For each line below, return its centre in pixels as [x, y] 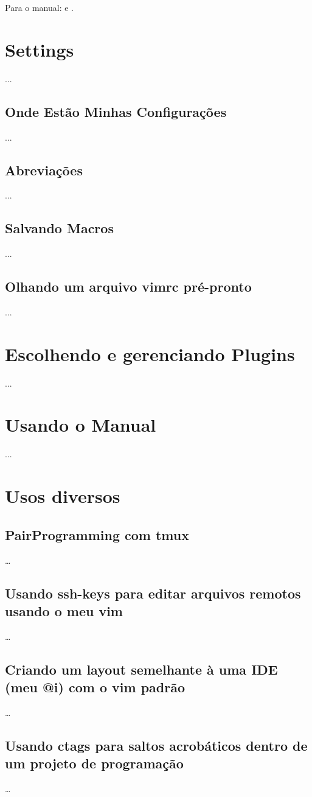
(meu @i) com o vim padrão [95, 687]
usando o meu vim [64, 610]
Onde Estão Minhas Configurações [116, 111]
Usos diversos [63, 496]
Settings [40, 49]
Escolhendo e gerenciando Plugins [150, 353]
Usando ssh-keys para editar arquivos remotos [153, 593]
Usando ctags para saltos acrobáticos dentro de [156, 745]
